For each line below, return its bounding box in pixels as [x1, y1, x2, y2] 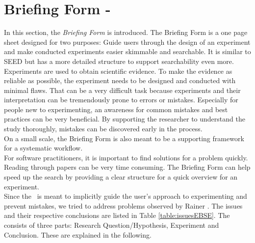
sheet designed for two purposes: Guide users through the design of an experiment [4, 36, 251, 47]
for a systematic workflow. [4, 143, 83, 153]
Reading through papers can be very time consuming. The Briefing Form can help [4, 162, 251, 172]
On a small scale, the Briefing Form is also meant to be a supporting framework [4, 133, 244, 143]
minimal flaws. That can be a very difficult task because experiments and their [4, 85, 241, 95]
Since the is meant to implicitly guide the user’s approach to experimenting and [4, 191, 247, 201]
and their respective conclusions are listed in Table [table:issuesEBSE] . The [4, 210, 230, 220]
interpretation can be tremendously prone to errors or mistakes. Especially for [4, 94, 238, 105]
